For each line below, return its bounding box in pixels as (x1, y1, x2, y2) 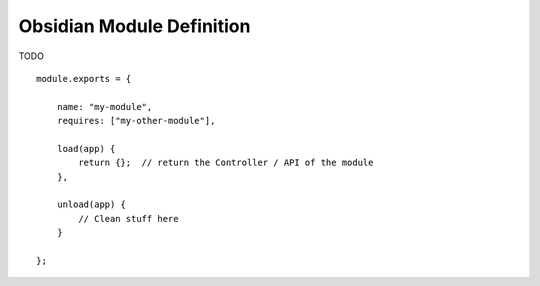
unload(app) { (56, 199, 127, 210)
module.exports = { (36, 73, 132, 84)
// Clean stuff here (78, 213, 179, 224)
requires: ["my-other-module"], (56, 115, 216, 127)
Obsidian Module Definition (18, 15, 251, 37)
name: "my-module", (56, 101, 153, 112)
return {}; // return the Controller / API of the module (78, 157, 374, 169)
